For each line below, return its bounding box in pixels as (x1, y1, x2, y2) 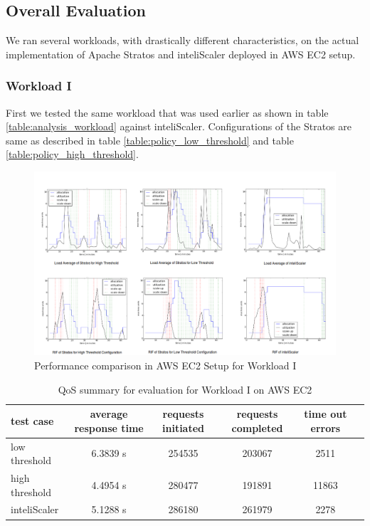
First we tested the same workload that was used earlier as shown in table (6, 105, 329, 120)
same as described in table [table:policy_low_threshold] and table (6, 132, 294, 147)
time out (304, 406, 347, 421)
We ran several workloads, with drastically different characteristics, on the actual (6, 33, 359, 48)
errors (310, 420, 341, 435)
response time (74, 420, 144, 435)
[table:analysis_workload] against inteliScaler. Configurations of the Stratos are (6, 119, 351, 134)
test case (11, 413, 54, 428)
